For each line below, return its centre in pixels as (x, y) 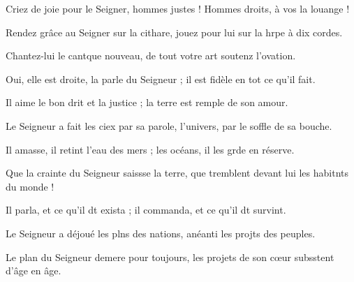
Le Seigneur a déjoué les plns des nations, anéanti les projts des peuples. (161, 233)
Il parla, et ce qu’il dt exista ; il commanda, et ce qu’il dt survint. (146, 210)
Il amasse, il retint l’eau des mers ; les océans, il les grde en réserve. (150, 149)
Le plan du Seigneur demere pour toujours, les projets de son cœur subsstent (170, 257)
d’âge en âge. (34, 270)
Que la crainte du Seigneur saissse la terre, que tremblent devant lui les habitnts (177, 173)
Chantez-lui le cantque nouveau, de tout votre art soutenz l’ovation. (151, 55)
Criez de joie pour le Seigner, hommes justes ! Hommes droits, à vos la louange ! (178, 8)
